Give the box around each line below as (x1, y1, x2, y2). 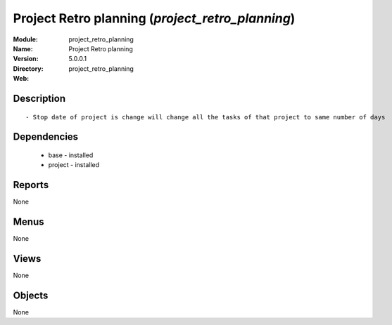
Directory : (13, 64, 44, 73)
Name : (13, 44, 33, 53)
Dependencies (13, 131, 79, 143)
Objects (13, 289, 49, 301)
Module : (13, 35, 38, 44)
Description (13, 92, 66, 105)
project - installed (48, 161, 100, 169)
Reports (13, 179, 49, 191)
